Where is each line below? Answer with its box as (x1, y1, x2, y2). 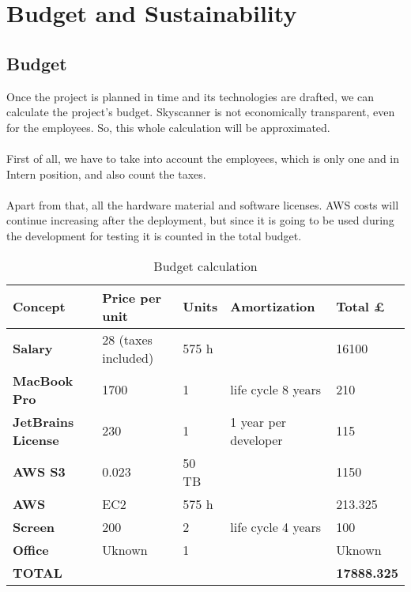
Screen (13, 517, 55, 536)
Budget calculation (153, 256, 258, 275)
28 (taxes (102, 330, 153, 349)
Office (13, 540, 49, 559)
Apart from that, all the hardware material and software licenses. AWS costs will (6, 196, 399, 213)
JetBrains (13, 412, 74, 431)
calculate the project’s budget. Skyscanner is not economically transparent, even (6, 104, 395, 120)
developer (230, 430, 283, 449)
